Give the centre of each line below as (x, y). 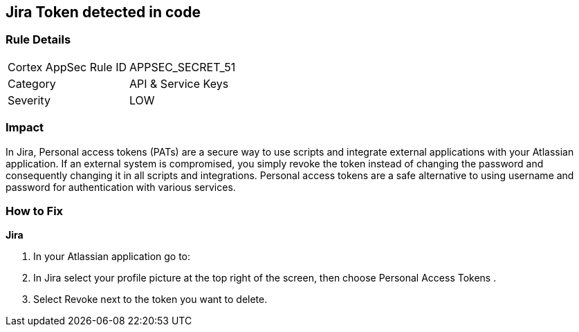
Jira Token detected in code (103, 12)
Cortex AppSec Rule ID (67, 67)
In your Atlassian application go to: (112, 257)
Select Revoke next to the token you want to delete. (150, 299)
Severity (29, 100)
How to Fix (35, 211)
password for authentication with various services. (121, 187)
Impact (25, 128)
